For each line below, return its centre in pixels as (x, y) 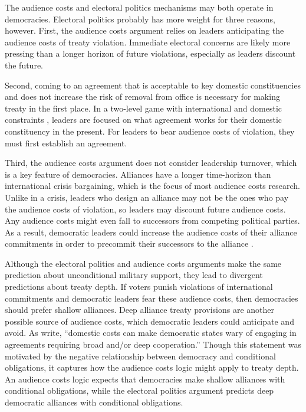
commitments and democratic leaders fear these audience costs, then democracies (152, 298)
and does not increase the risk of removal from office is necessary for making (142, 97)
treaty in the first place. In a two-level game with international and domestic (144, 108)
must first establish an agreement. (66, 143)
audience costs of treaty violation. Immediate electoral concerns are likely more (148, 42)
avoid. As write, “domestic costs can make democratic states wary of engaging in (151, 333)
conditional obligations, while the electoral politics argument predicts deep (139, 390)
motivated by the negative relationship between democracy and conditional (140, 356)
